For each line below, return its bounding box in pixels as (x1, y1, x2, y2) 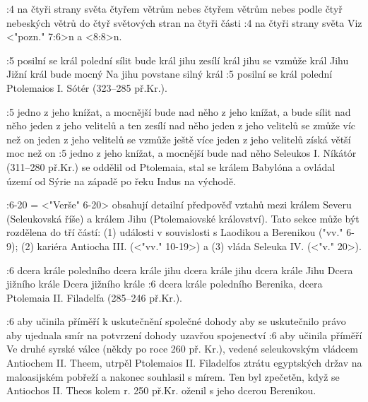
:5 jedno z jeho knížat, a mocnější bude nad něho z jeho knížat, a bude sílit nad (6, 104, 351, 119)
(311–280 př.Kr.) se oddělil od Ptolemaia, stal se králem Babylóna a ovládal (6, 159, 336, 174)
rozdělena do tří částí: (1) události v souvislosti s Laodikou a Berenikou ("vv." (6, 225, 343, 240)
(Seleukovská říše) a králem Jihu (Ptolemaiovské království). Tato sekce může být (6, 211, 360, 225)
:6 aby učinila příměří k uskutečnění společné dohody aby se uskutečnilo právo (6, 314, 346, 329)
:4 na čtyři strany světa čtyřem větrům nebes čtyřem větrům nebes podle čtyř (6, 1, 343, 16)
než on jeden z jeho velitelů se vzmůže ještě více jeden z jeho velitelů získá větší (6, 131, 351, 146)
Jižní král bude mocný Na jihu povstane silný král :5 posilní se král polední (6, 66, 333, 81)
